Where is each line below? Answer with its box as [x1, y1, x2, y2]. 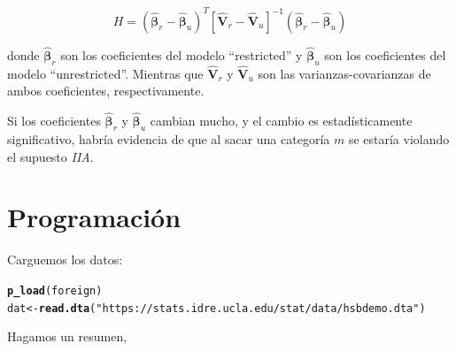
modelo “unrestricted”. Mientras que [7, 64, 204, 82]
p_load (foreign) [7, 284, 103, 297]
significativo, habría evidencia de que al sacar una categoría [7, 129, 330, 148]
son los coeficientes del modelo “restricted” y [60, 45, 303, 64]
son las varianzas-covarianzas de [258, 64, 431, 82]
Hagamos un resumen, [7, 327, 128, 346]
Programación [7, 199, 182, 235]
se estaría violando [348, 129, 450, 148]
